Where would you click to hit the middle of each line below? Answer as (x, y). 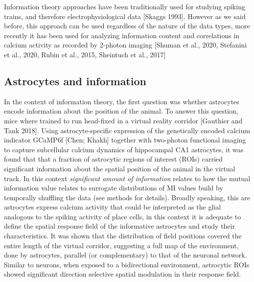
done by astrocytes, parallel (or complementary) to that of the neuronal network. (126, 255)
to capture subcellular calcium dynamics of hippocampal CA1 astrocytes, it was (124, 149)
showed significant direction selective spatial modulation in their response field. (122, 274)
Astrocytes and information (75, 81)
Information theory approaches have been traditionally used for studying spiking (125, 6)
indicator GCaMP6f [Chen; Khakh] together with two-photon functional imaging (125, 140)
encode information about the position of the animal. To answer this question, (121, 111)
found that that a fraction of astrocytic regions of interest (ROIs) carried (113, 159)
